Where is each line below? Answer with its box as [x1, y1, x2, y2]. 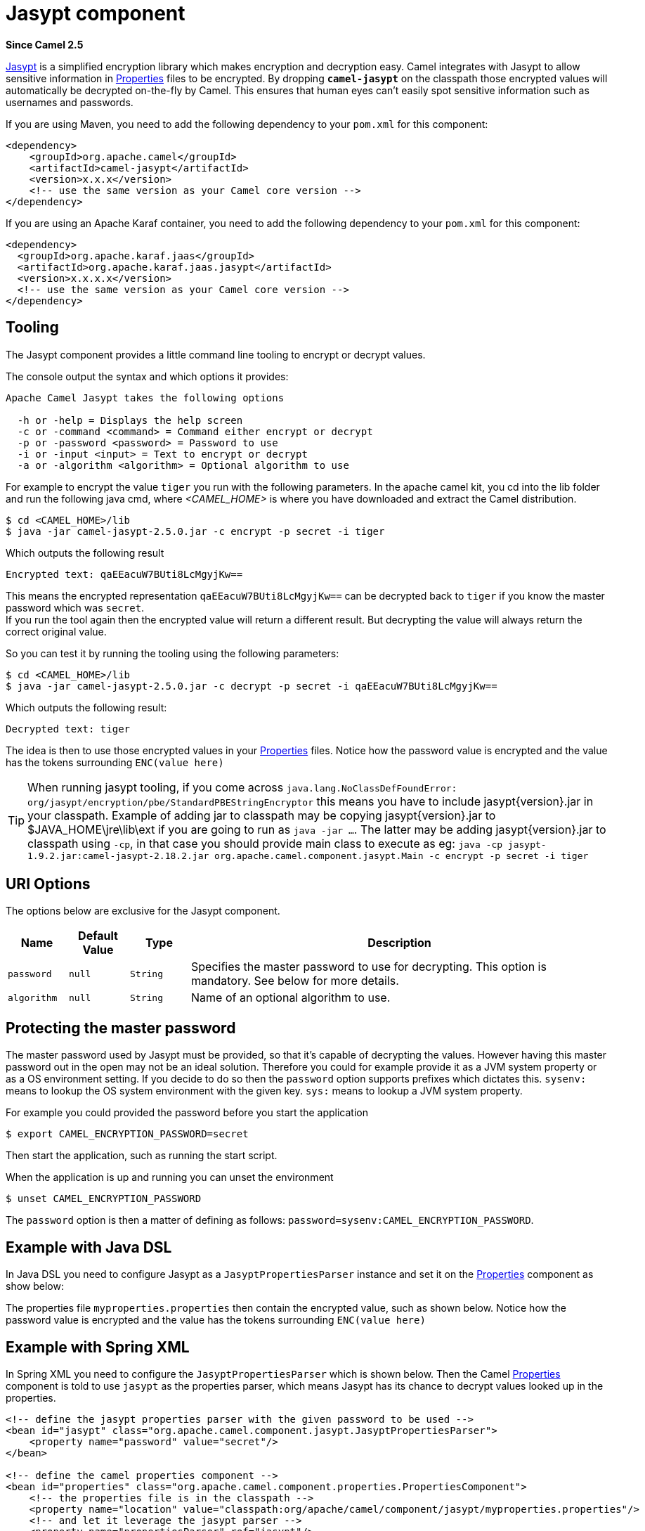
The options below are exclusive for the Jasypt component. [6, 905, 280, 917]
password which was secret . [6, 601, 145, 614]
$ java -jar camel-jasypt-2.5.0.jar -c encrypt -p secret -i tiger [6, 525, 385, 537]
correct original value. [6, 625, 107, 638]
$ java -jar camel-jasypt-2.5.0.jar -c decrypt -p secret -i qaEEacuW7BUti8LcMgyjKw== [6, 680, 497, 692]
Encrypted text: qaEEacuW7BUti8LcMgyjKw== [6, 568, 243, 580]
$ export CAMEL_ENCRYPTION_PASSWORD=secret [6, 1128, 249, 1140]
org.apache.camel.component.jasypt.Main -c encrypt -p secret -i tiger [214, 850, 589, 861]
